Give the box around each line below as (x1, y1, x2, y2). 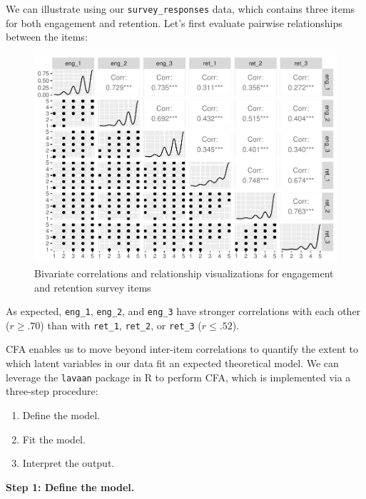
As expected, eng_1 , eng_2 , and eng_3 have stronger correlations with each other (6, 304, 361, 319)
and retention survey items (34, 279, 151, 294)
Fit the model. (22, 431, 86, 446)
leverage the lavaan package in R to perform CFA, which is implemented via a (6, 369, 351, 384)
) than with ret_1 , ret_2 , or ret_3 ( (40, 317, 202, 332)
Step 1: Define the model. (6, 479, 135, 494)
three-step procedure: (6, 384, 98, 398)
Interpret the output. (22, 456, 115, 470)
